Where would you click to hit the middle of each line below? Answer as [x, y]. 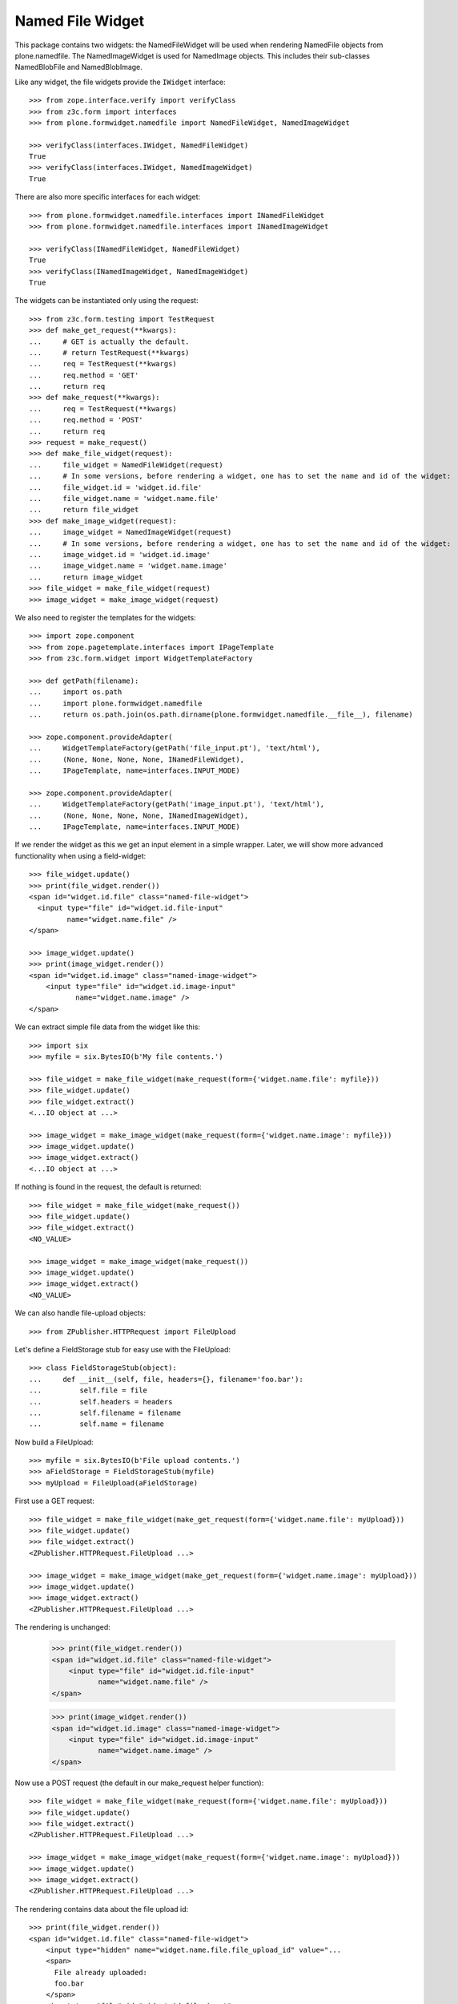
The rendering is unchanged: [63, 1627]
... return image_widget [86, 577]
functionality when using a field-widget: [80, 856]
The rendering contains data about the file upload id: [102, 1909]
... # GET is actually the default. [109, 341]
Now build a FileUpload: [54, 1442]
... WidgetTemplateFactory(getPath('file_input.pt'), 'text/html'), [175, 748]
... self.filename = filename [105, 1412]
